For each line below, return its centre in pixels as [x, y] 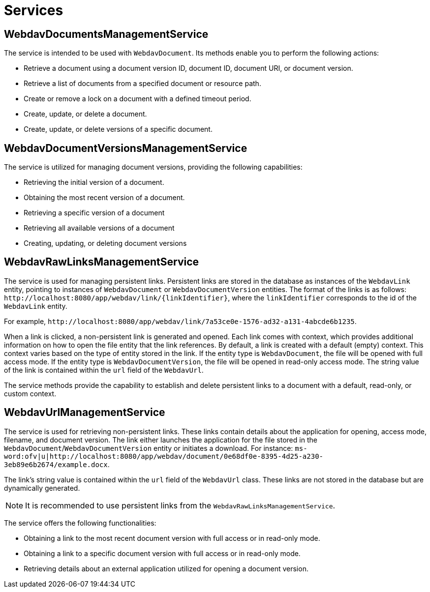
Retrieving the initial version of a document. [94, 182]
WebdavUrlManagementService [85, 413]
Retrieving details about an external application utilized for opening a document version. [166, 568]
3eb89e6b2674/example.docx [56, 464]
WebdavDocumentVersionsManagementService [126, 148]
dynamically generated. [42, 488]
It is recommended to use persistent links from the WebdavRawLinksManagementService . [180, 505]
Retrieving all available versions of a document [99, 228]
